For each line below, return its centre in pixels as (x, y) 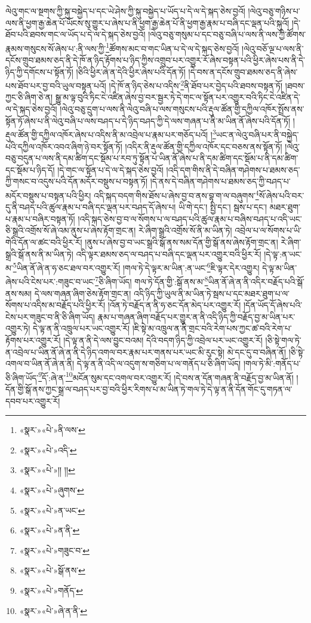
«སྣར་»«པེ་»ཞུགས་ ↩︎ (52, 489)
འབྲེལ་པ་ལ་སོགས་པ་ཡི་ (268, 230)
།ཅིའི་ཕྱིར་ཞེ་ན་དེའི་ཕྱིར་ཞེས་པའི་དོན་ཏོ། (131, 71)
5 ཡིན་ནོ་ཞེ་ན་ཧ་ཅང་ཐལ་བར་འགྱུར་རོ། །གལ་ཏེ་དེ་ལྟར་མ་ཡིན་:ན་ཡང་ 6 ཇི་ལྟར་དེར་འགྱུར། (136, 267)
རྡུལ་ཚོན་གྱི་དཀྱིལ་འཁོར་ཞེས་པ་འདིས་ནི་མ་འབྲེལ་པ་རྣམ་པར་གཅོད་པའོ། (107, 134)
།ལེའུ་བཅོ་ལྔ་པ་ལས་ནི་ (273, 48)
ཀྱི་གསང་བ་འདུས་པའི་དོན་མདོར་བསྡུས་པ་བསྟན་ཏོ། (77, 181)
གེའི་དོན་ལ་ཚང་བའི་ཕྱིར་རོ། (44, 242)
